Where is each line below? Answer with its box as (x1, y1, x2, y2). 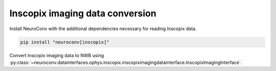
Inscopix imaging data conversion (9, 8, 157, 19)
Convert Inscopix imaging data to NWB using (9, 52, 104, 58)
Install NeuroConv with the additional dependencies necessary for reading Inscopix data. (9, 26, 197, 32)
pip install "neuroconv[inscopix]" (20, 39, 109, 45)
